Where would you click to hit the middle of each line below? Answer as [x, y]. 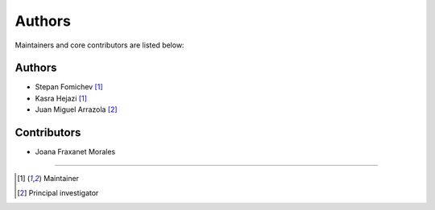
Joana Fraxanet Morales [75, 152]
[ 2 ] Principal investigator [58, 192]
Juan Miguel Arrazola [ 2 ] [76, 109]
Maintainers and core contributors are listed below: [99, 45]
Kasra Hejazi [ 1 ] [61, 98]
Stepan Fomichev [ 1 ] [69, 87]
